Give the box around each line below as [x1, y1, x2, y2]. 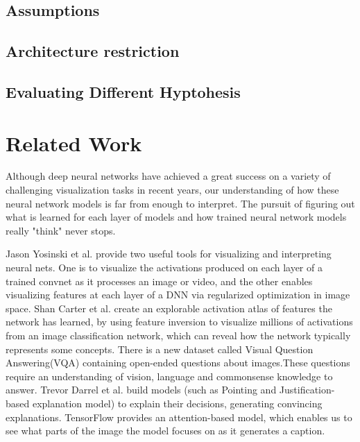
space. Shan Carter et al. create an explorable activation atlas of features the [6, 300, 332, 315]
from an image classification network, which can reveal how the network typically [6, 328, 351, 342]
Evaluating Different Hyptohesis [6, 80, 241, 102]
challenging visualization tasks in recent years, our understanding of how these [6, 182, 339, 197]
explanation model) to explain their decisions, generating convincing [32, 396, 323, 410]
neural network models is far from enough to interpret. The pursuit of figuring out [6, 196, 355, 210]
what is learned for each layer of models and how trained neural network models [6, 210, 347, 224]
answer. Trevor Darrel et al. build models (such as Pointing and [6, 382, 277, 397]
